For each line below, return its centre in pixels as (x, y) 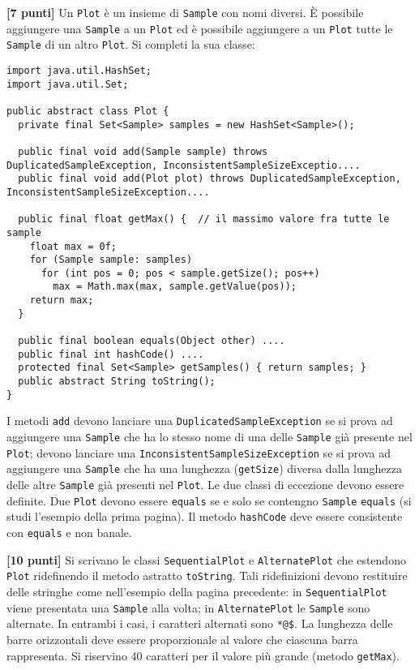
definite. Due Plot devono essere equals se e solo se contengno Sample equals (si (209, 500)
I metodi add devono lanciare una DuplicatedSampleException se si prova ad (200, 421)
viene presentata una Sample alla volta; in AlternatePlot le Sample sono (188, 607)
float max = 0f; (73, 246)
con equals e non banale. (69, 532)
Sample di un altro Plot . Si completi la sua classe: (131, 44)
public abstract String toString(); (117, 382)
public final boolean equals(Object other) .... (152, 341)
